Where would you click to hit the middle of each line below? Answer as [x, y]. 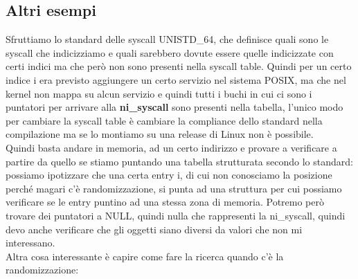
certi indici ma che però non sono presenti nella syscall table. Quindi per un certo [179, 66]
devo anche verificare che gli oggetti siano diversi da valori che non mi [154, 229]
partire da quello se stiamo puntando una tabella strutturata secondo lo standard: [179, 161]
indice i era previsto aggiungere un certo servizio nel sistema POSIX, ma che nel [176, 79]
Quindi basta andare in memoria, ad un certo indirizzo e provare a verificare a [171, 147]
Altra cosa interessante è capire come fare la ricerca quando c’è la [145, 256]
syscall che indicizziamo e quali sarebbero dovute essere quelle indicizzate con [170, 52]
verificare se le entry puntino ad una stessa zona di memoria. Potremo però [165, 202]
